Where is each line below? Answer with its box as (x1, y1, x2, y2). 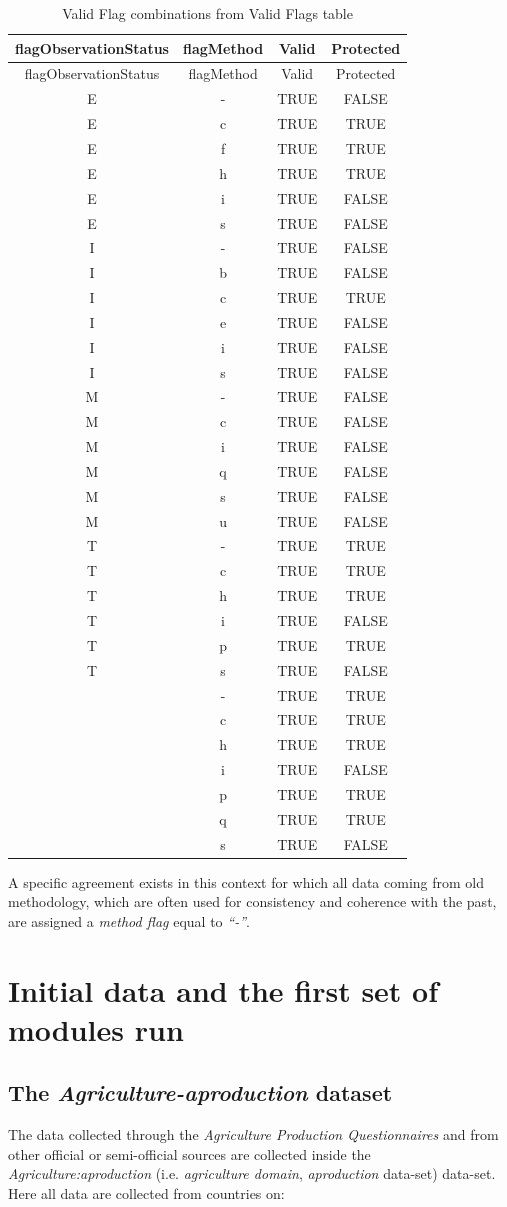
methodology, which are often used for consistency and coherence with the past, (8, 891, 497, 912)
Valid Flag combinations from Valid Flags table (62, 3, 353, 23)
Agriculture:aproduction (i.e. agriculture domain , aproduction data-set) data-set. (8, 1163, 496, 1184)
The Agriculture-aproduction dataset (8, 1077, 393, 1108)
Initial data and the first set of (8, 969, 439, 1010)
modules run (8, 1008, 184, 1049)
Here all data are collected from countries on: (8, 1183, 285, 1204)
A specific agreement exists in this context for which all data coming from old (8, 871, 484, 892)
